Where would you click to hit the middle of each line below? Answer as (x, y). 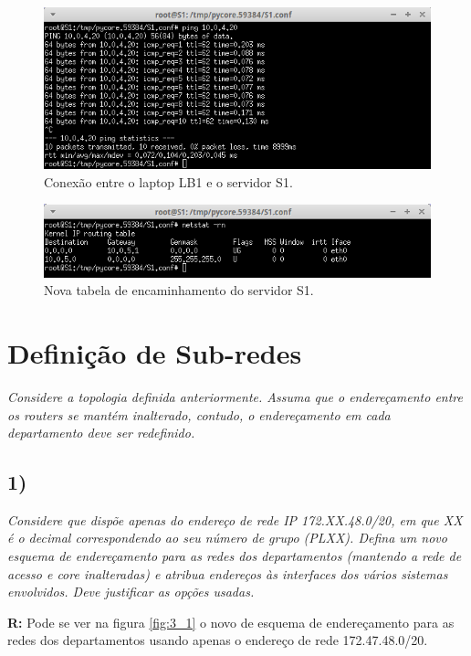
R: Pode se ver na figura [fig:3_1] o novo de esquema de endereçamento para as (231, 622)
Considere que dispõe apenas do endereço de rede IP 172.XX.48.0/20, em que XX (235, 519)
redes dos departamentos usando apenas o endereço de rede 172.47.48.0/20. (218, 640)
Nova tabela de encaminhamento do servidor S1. (179, 290)
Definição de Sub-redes (155, 352)
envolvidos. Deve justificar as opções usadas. (131, 592)
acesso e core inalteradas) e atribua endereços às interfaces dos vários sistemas (228, 573)
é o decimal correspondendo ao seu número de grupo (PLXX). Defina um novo (227, 538)
